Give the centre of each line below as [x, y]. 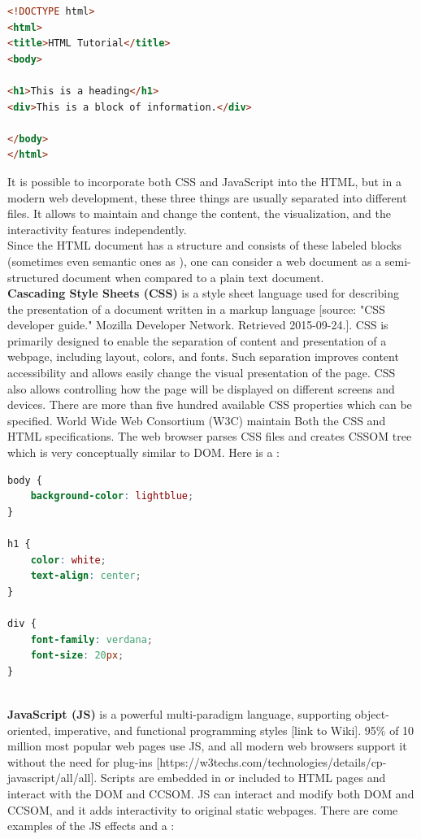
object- [372, 713]
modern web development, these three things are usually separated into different [207, 197]
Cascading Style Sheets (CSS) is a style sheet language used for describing [203, 293]
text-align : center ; [86, 576]
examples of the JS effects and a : [91, 826]
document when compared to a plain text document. [193, 277]
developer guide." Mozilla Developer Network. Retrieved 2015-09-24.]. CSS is [198, 325]
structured [33, 277]
